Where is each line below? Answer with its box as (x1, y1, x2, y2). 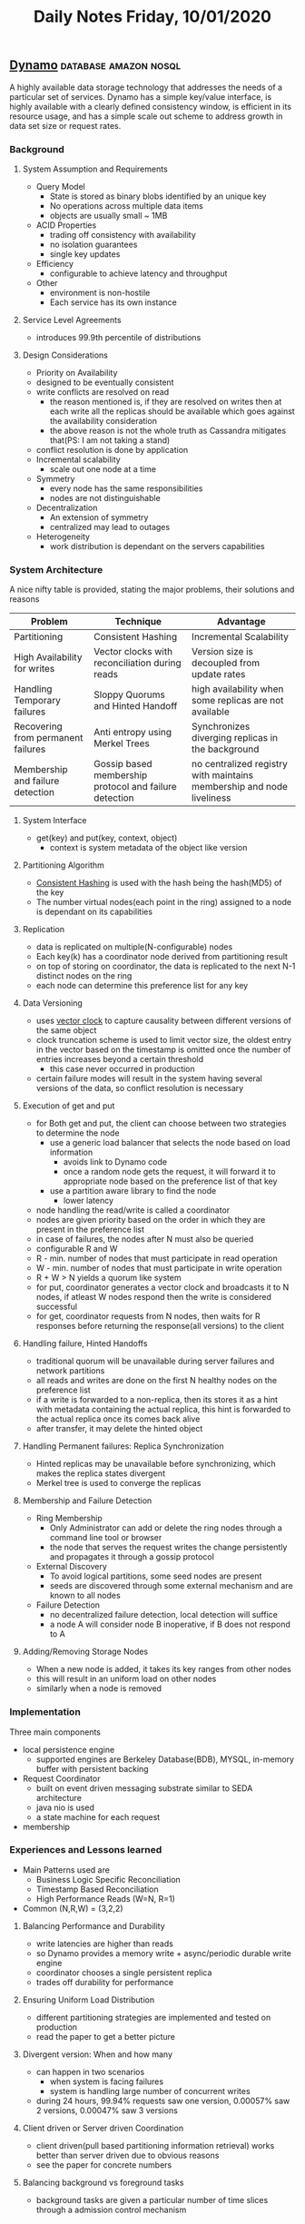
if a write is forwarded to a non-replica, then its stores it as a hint (35, 1394, 279, 1405)
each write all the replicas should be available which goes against (49, 406, 295, 417)
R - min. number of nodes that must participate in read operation (35, 1253, 279, 1264)
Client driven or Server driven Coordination (22, 2122, 184, 2133)
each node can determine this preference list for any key (35, 980, 249, 991)
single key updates (49, 248, 121, 260)
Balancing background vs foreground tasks (22, 2177, 184, 2188)
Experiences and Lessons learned (9, 1844, 162, 1856)
